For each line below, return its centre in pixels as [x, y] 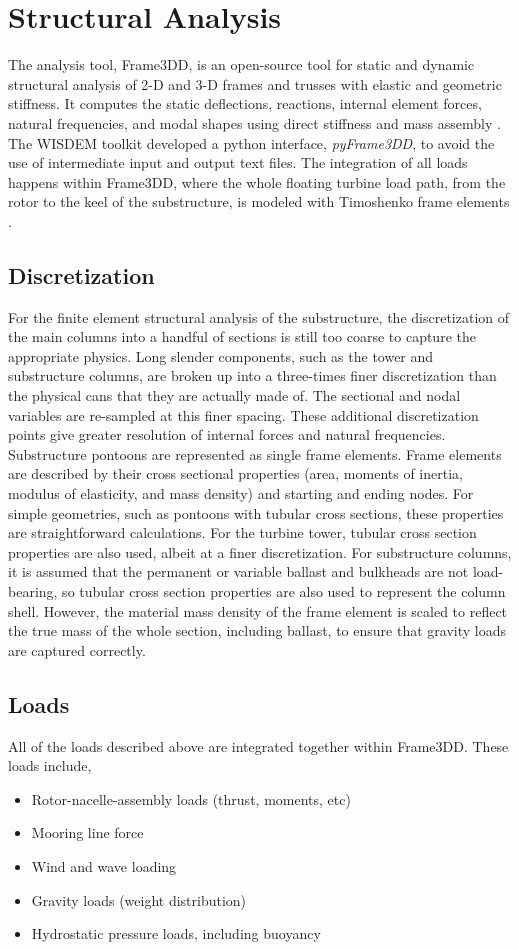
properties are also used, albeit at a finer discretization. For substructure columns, [260, 551]
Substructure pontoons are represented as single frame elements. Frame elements [255, 453]
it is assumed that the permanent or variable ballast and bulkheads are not [238, 571]
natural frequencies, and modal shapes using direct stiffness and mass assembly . [254, 122]
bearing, [33, 590]
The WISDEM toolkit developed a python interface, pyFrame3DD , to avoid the [251, 142]
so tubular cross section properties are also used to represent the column [284, 590]
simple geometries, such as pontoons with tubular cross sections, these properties [256, 512]
